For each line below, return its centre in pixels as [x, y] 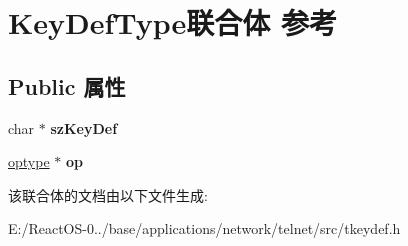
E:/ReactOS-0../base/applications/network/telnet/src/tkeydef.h [204, 228]
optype [29, 161]
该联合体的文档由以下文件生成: [108, 194]
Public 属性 [67, 85]
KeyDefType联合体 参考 [173, 22]
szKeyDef [84, 127]
